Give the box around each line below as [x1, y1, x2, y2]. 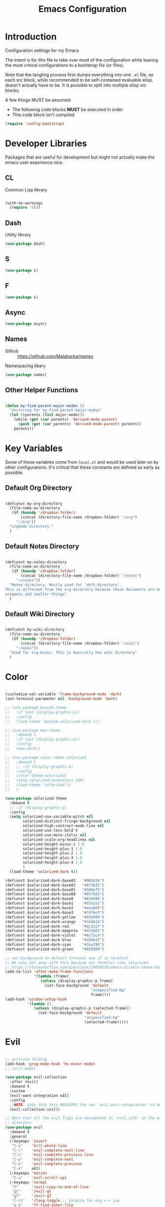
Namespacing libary [5, 363, 46, 369]
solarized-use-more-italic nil [23, 832, 87, 837]
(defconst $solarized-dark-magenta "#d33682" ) [5, 928, 105, 933]
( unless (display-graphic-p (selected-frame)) [33, 1006, 131, 1011]
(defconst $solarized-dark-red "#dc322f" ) [5, 924, 105, 929]
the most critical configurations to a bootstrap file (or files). [5, 62, 125, 68]
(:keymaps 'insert [9, 1139, 48, 1143]
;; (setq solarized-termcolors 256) [5, 778, 84, 783]
